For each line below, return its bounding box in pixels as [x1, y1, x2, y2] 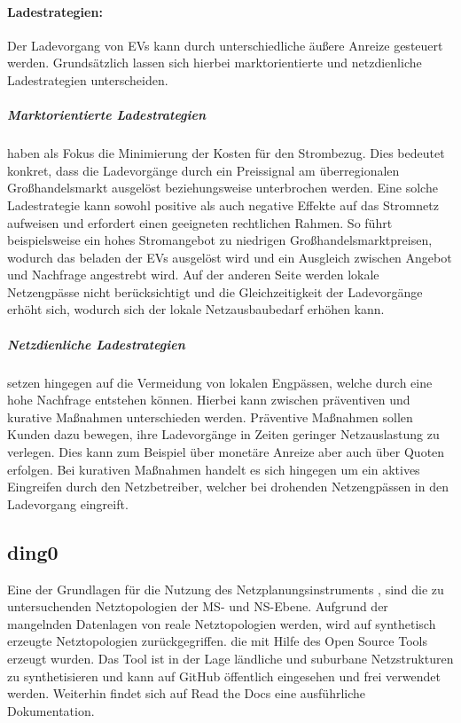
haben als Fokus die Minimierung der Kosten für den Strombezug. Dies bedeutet [7, 144, 445, 162]
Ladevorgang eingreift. [7, 494, 129, 513]
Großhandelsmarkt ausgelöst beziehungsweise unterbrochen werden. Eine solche [7, 178, 438, 197]
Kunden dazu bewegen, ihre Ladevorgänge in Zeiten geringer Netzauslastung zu [7, 425, 440, 444]
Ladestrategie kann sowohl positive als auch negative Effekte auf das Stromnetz [7, 195, 439, 214]
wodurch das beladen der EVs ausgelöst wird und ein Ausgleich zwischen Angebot [7, 248, 452, 266]
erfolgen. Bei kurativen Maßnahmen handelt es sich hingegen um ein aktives [7, 460, 420, 478]
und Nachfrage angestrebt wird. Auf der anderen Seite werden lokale [7, 265, 379, 284]
